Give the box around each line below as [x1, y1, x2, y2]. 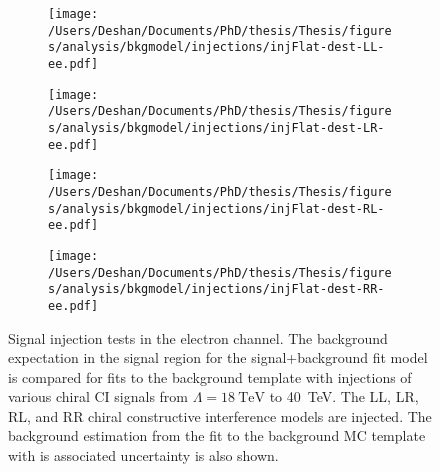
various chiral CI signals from [8, 386, 189, 407]
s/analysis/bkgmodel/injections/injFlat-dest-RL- [48, 201, 385, 216]
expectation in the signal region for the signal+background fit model [8, 347, 428, 368]
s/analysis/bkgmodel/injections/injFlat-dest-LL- [48, 40, 385, 55]
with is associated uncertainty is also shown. [8, 445, 279, 466]
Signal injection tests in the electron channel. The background [8, 327, 388, 348]
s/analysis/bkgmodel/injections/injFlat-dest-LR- [48, 120, 385, 135]
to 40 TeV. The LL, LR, [269, 386, 419, 407]
